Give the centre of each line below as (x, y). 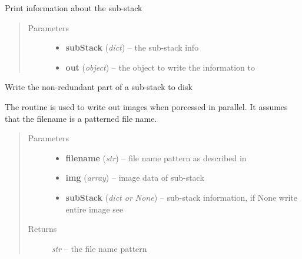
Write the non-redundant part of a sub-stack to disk (99, 87)
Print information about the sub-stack (74, 8)
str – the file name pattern (99, 248)
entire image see (94, 209)
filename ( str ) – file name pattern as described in (156, 157)
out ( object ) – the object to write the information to (160, 67)
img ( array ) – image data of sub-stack (135, 177)
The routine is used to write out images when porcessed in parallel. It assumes (146, 106)
